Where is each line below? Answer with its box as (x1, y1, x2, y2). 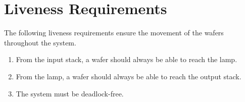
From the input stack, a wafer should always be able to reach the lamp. (16, 54, 237, 65)
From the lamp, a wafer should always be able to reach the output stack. (16, 71, 241, 81)
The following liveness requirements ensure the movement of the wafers (4, 27, 224, 38)
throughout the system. (4, 37, 76, 47)
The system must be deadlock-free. (16, 88, 124, 98)
